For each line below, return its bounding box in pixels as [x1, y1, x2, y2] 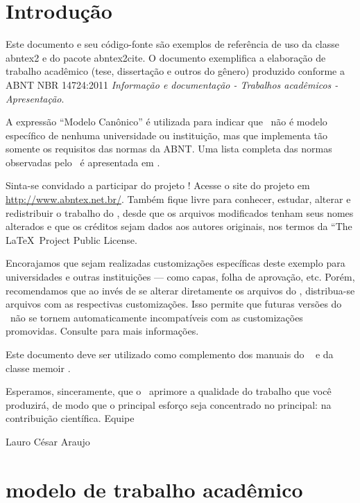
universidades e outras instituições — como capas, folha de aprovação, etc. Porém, [6, 270, 355, 284]
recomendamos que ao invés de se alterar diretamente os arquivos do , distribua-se [6, 283, 355, 297]
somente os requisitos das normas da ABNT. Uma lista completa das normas [6, 141, 332, 156]
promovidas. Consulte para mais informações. [6, 324, 199, 338]
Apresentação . [6, 91, 65, 105]
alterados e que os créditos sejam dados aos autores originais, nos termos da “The [6, 219, 352, 233]
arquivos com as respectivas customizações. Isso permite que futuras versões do [6, 297, 342, 311]
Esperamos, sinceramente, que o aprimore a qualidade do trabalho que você [6, 384, 332, 398]
